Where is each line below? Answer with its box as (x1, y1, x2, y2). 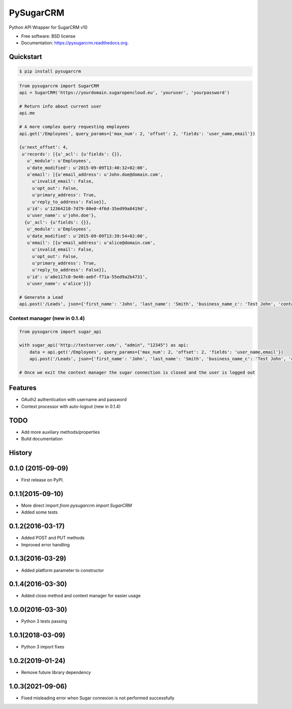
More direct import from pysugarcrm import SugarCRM (21, 502, 132, 508)
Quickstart (9, 53, 42, 61)
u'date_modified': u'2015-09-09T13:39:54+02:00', (27, 233, 148, 239)
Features (9, 384, 36, 392)
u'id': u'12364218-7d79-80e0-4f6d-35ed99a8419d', (27, 206, 148, 211)
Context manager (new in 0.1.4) (9, 315, 85, 322)
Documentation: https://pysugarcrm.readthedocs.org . (21, 40, 129, 46)
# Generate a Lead (19, 295, 63, 300)
